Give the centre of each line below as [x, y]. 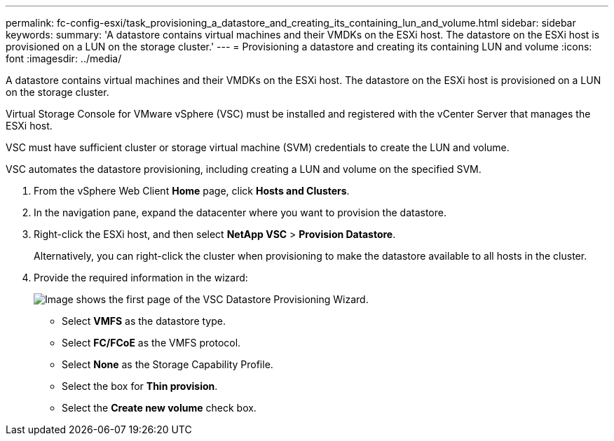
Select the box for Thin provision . [140, 386]
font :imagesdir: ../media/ [64, 58]
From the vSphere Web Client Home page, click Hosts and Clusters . [192, 191]
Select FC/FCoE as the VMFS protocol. [151, 343]
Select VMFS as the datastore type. [144, 321]
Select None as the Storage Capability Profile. [168, 364]
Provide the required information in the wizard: [141, 278]
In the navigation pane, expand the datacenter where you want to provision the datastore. [240, 212]
